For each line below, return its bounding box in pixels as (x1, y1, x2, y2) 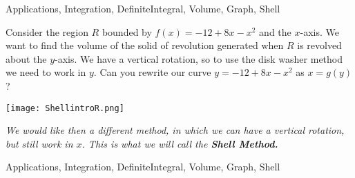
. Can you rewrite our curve (93, 65, 211, 79)
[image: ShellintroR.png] (6, 103, 124, 113)
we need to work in (6, 65, 86, 79)
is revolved (297, 38, 342, 52)
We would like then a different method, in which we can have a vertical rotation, (6, 123, 345, 137)
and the (259, 24, 291, 39)
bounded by (102, 24, 152, 39)
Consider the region (6, 24, 88, 39)
